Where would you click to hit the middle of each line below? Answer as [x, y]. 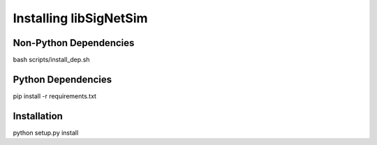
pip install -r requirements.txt [55, 96]
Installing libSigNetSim [80, 18]
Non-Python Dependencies [74, 43]
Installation [38, 116]
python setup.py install [46, 132]
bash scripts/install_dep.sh [51, 60]
